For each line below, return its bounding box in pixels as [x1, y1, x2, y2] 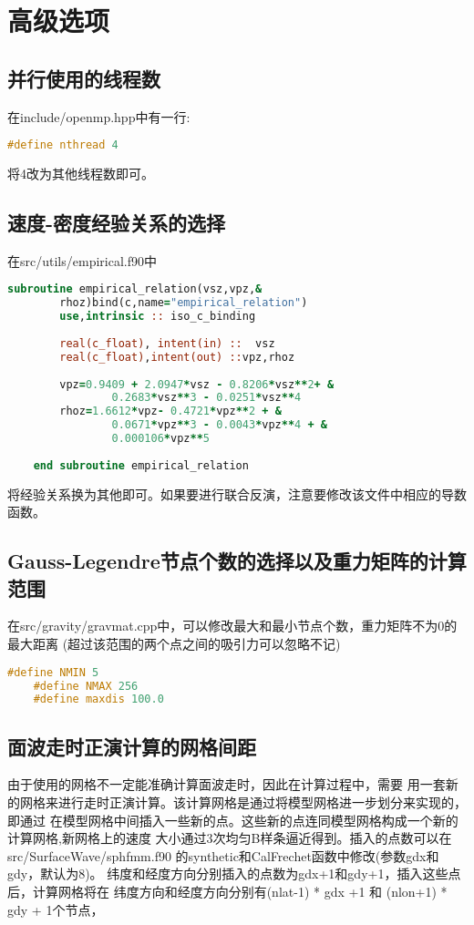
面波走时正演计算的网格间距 [7, 732, 256, 760]
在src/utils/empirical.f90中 [7, 251, 157, 270]
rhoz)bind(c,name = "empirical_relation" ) [59, 296, 308, 310]
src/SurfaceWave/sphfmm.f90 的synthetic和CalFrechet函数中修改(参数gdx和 [7, 846, 439, 865]
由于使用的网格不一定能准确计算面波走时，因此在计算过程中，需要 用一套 [7, 775, 446, 794]
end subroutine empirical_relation [33, 458, 249, 472]
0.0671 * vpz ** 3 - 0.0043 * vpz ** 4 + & [111, 418, 327, 432]
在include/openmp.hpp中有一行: [7, 107, 191, 126]
